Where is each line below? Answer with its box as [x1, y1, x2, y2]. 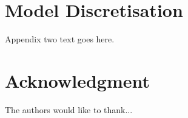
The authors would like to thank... [5, 103, 133, 116]
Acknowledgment [5, 68, 150, 93]
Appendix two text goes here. [5, 33, 115, 45]
